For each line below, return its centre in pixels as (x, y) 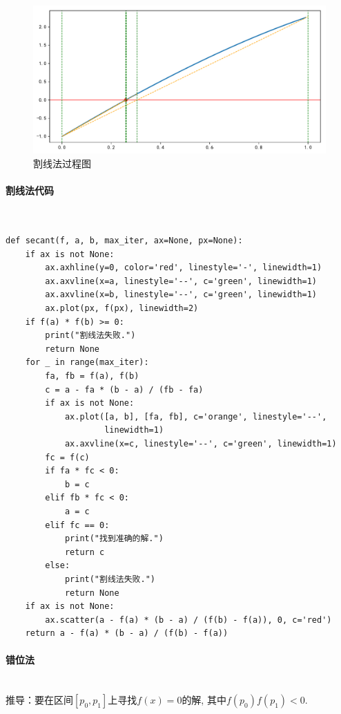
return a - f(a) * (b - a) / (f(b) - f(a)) (127, 633)
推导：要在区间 (39, 700)
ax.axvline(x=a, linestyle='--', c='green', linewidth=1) (181, 281)
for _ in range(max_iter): (87, 363)
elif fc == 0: (77, 525)
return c (85, 552)
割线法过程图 (62, 163)
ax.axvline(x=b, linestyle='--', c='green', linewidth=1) (181, 295)
